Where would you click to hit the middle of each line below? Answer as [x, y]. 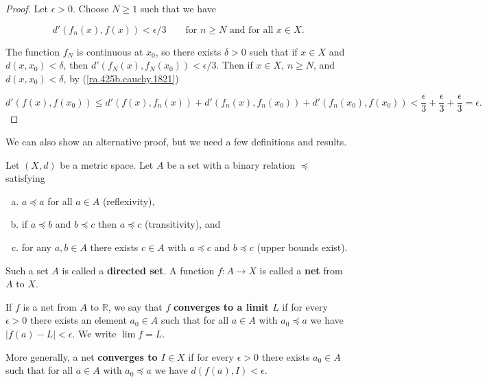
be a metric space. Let [107, 164]
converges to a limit [221, 306]
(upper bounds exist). [302, 247]
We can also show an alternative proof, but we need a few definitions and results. [176, 142]
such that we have [178, 8]
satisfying [25, 178]
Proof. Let [27, 8]
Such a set [27, 270]
